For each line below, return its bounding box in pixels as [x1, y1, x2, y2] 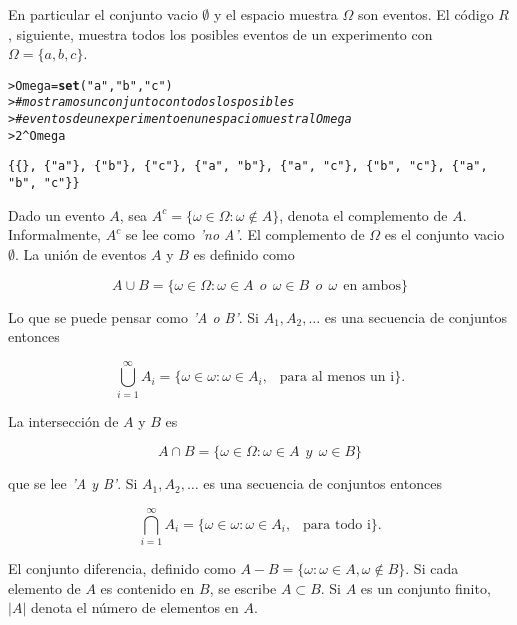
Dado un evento [8, 204, 105, 225]
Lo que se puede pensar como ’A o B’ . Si [8, 306, 259, 327]
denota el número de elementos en [30, 597, 239, 618]
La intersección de [8, 410, 119, 431]
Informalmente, [8, 224, 101, 245]
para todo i [303, 517, 371, 532]
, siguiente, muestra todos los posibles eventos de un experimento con [8, 23, 433, 44]
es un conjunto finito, [360, 577, 491, 598]
